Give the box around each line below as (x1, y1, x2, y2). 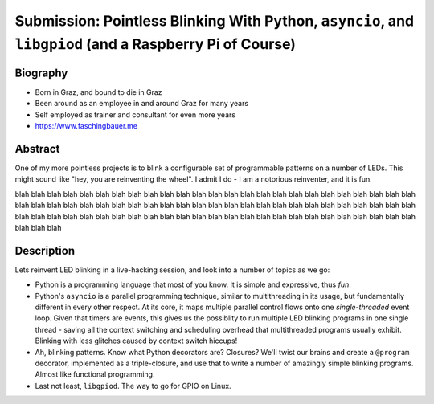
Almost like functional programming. (35, 369, 155, 379)
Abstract (14, 141, 60, 156)
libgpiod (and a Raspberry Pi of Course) (14, 35, 297, 53)
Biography (14, 66, 68, 80)
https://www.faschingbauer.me (35, 121, 138, 131)
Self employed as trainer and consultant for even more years (35, 109, 236, 120)
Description (14, 243, 76, 257)
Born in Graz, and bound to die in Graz (35, 87, 162, 96)
